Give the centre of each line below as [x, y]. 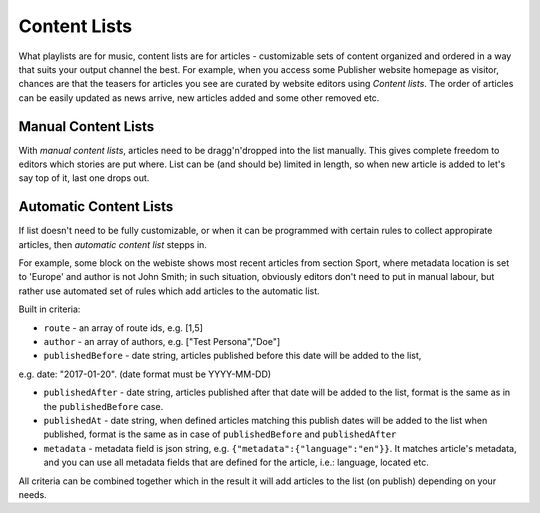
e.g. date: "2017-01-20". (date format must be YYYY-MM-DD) [145, 374]
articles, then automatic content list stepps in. [112, 244]
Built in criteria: [49, 309]
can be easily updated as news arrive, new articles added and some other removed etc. [199, 97]
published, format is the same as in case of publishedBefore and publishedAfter [220, 434]
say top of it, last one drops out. [84, 178]
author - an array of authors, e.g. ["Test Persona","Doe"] [162, 342]
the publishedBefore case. [103, 406]
